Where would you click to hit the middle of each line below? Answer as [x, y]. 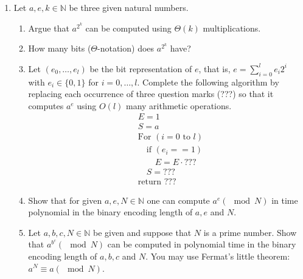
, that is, [214, 68]
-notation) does [126, 48]
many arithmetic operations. [179, 105]
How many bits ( [60, 48]
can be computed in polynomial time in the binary [202, 244]
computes [46, 105]
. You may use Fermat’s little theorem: [218, 256]
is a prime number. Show [250, 232]
